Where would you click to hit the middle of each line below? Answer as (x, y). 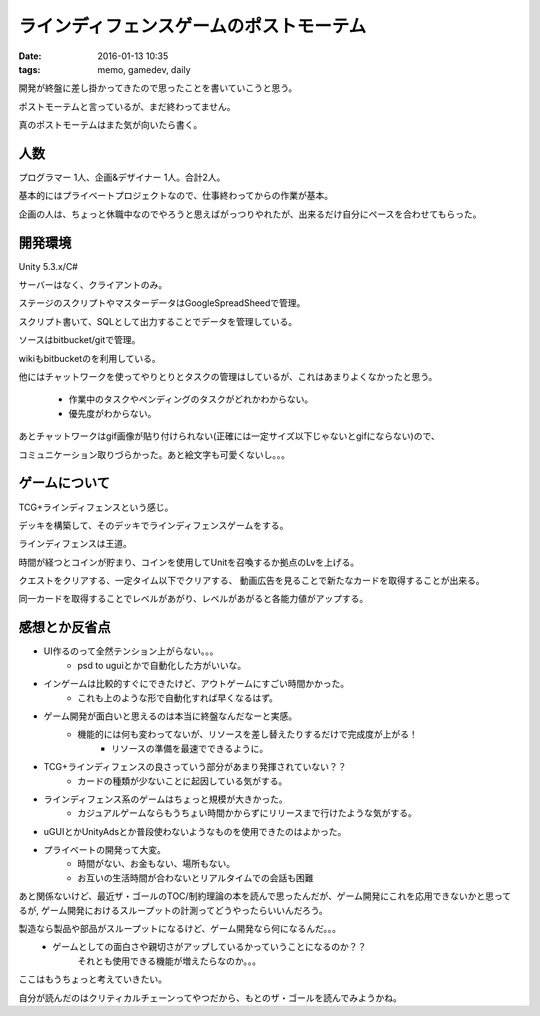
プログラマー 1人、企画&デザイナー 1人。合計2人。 (122, 177)
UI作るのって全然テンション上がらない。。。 (131, 651)
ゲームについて (64, 483)
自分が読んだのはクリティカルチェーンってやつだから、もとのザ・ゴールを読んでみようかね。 (210, 997)
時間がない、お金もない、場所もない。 (156, 864)
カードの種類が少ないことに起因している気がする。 (182, 781)
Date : (30, 56)
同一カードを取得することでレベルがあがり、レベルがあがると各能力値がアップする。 (193, 599)
